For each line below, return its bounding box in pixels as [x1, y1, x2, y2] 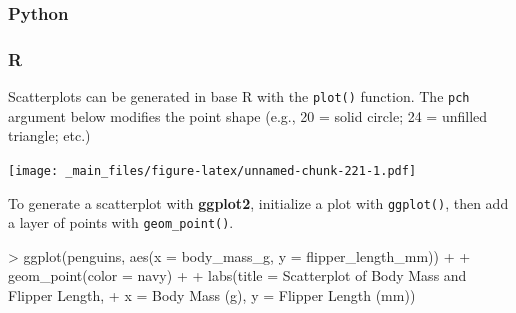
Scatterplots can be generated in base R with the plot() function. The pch [8, 86, 470, 107]
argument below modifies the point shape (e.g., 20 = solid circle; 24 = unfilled [8, 105, 488, 126]
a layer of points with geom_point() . [8, 212, 234, 233]
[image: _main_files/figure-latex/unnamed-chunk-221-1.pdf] [8, 163, 417, 178]
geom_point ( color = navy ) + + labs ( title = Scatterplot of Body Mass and [8, 265, 467, 286]
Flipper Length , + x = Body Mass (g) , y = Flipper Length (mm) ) [8, 285, 416, 306]
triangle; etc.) [8, 125, 91, 146]
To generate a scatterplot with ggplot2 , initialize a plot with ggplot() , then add [8, 192, 509, 213]
